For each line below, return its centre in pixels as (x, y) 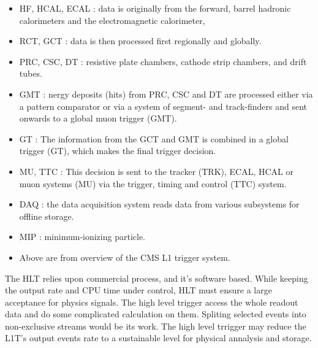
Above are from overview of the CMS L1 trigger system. (125, 257)
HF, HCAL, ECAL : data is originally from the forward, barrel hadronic (155, 8)
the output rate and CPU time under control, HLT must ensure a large (138, 290)
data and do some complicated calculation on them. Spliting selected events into (156, 314)
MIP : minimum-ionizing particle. (82, 237)
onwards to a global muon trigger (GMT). (98, 118)
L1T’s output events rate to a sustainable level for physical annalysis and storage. (158, 338)
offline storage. (47, 216)
